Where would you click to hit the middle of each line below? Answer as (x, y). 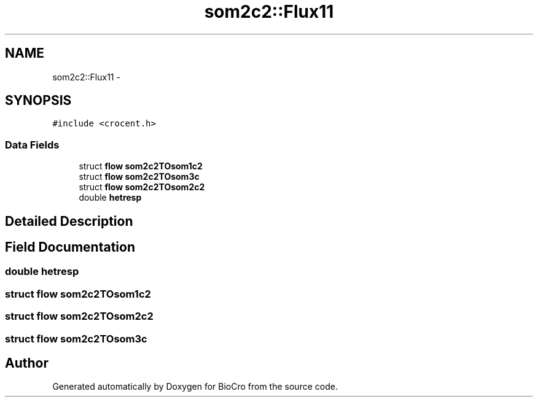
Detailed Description (69, 221)
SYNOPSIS (38, 101)
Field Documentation (70, 247)
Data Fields (32, 145)
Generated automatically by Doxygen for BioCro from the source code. (195, 387)
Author (27, 363)
